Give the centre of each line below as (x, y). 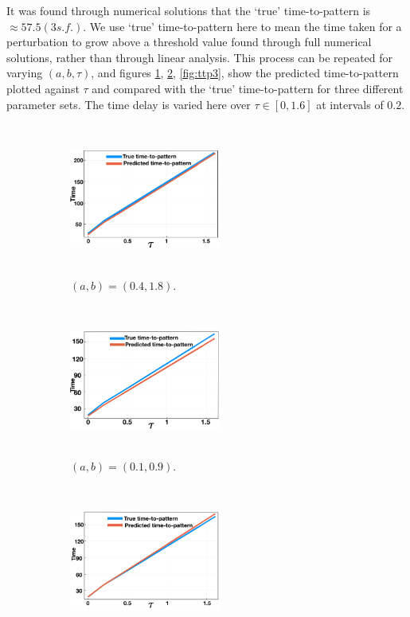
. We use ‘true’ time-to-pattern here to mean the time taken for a (242, 26)
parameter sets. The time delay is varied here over (129, 104)
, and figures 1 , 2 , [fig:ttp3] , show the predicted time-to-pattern (245, 73)
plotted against (43, 88)
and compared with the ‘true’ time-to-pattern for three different (248, 88)
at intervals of (350, 104)
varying (25, 73)
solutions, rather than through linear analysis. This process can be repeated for (200, 57)
